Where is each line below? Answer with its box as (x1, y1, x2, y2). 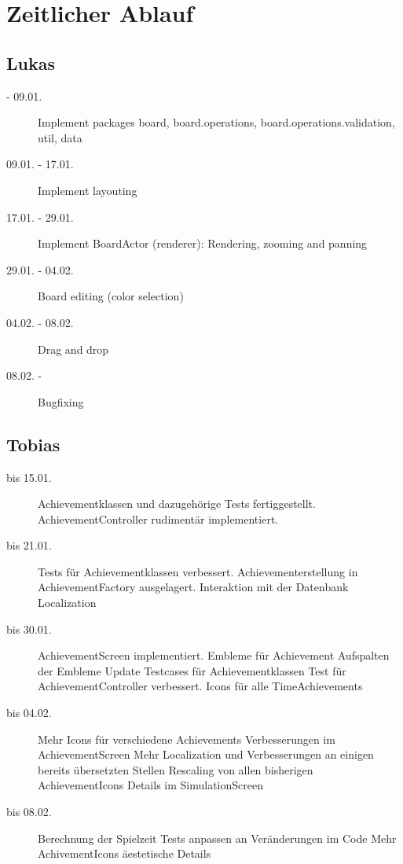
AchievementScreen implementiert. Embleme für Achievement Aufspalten (38, 647, 390, 664)
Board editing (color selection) (38, 288, 184, 304)
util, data (38, 129, 82, 145)
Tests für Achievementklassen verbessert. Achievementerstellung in (38, 563, 358, 579)
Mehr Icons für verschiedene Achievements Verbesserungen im (38, 730, 335, 747)
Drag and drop (38, 340, 109, 357)
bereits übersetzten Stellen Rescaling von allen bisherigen (38, 761, 313, 778)
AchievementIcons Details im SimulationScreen (38, 777, 263, 793)
